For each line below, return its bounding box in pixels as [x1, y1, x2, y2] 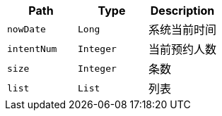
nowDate [7, 23, 46, 34]
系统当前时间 [148, 22, 217, 37]
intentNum [7, 43, 57, 54]
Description [150, 4, 215, 18]
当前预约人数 [148, 42, 217, 56]
